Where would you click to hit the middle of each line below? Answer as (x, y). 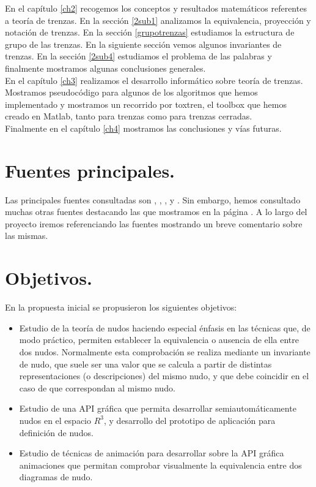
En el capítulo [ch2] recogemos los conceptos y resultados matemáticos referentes (156, 8)
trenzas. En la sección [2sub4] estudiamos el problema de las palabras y (138, 56)
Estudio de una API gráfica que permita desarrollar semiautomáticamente (158, 408)
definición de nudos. (56, 432)
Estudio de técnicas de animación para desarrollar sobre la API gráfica (152, 453)
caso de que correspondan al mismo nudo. (97, 387)
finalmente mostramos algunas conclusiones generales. (105, 68)
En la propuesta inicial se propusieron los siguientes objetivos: (121, 307)
